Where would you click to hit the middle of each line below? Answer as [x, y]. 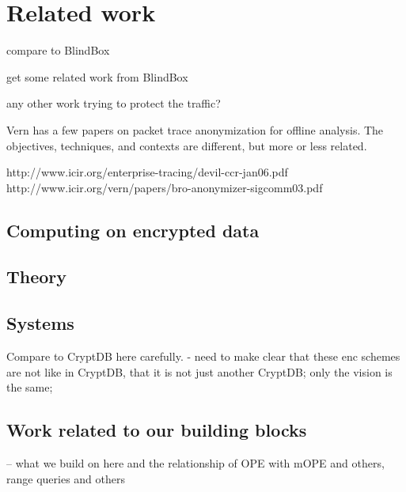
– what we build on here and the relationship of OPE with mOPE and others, [195, 463]
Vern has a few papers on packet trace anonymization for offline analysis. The [195, 129]
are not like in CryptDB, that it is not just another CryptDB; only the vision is [199, 371]
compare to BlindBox [58, 50]
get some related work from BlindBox [97, 76]
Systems [40, 323]
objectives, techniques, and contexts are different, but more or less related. [187, 145]
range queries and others [66, 478]
